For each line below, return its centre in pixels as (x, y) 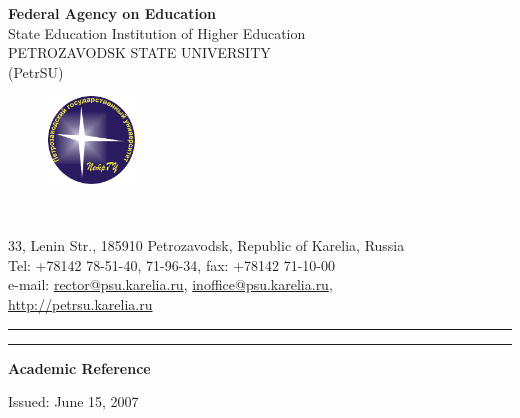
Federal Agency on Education (112, 13)
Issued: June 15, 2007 (73, 401)
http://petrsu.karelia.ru (80, 304)
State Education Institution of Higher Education (157, 32)
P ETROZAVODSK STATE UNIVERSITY (139, 52)
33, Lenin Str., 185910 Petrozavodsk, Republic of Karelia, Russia (206, 245)
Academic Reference (79, 367)
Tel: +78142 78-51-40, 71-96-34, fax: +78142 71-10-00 (172, 264)
